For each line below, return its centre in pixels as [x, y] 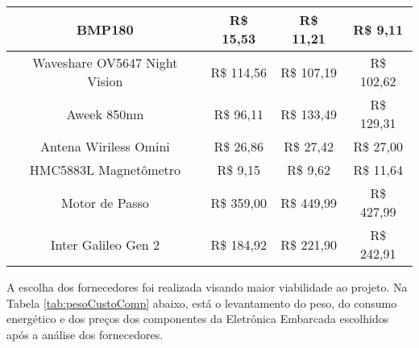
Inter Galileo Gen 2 [105, 244]
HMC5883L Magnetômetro [105, 170]
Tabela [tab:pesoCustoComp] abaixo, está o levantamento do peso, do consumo [202, 302]
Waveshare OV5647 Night [105, 62]
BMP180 [105, 29]
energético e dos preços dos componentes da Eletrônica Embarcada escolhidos [198, 319]
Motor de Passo [105, 202]
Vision [105, 81]
